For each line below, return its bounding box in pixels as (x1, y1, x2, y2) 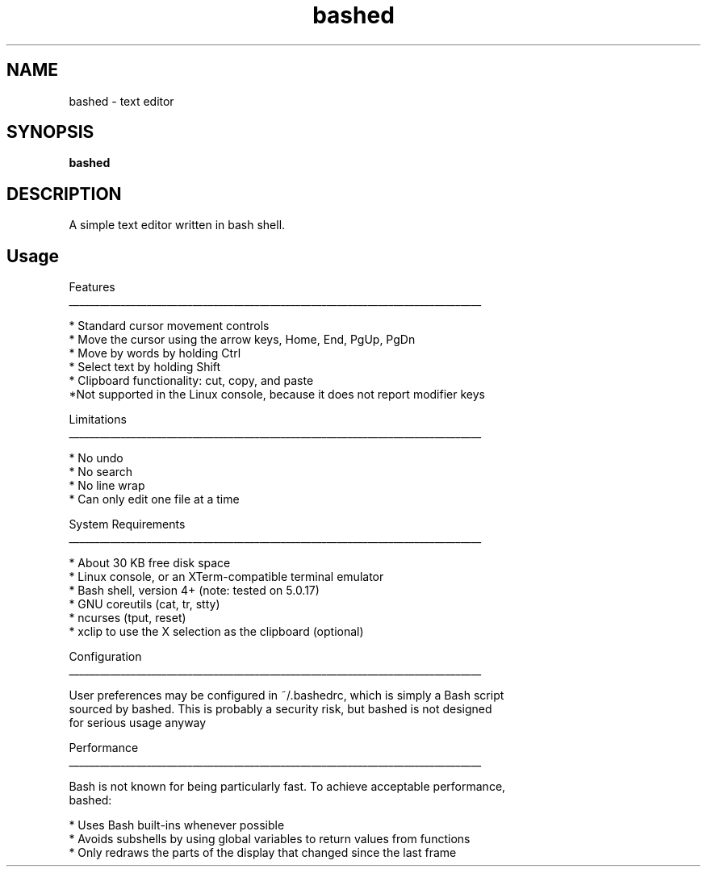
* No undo (69, 451, 123, 466)
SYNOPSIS (6, 122, 94, 143)
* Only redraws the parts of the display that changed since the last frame (69, 846, 457, 860)
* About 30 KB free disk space (69, 556, 231, 570)
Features (69, 280, 115, 294)
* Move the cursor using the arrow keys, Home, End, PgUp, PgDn (69, 332, 416, 347)
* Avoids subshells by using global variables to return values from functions (69, 832, 471, 846)
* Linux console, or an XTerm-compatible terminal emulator (69, 570, 384, 584)
